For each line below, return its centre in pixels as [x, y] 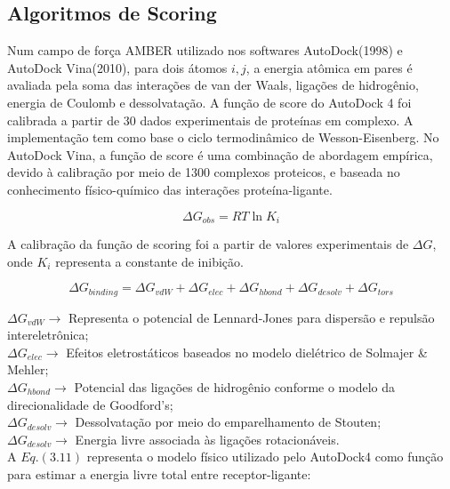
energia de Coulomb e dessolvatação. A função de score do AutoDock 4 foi [209, 102]
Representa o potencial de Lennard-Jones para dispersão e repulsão [251, 317]
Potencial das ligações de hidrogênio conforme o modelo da [235, 387]
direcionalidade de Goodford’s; [90, 404]
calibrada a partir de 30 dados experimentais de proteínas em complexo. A [210, 120]
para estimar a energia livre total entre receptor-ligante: [159, 473]
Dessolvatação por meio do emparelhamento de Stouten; [228, 422]
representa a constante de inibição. [149, 261]
